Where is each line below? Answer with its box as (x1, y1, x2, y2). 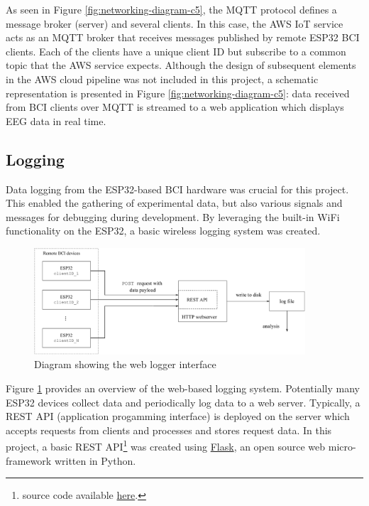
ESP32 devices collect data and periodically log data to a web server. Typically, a (6, 394, 360, 409)
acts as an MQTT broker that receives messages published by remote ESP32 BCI (6, 30, 360, 45)
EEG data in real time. (6, 113, 106, 128)
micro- (328, 438, 356, 453)
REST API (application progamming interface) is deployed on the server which (6, 409, 350, 424)
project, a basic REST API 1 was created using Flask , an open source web (6, 437, 326, 453)
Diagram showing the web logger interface (34, 357, 216, 372)
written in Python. (54, 453, 136, 468)
